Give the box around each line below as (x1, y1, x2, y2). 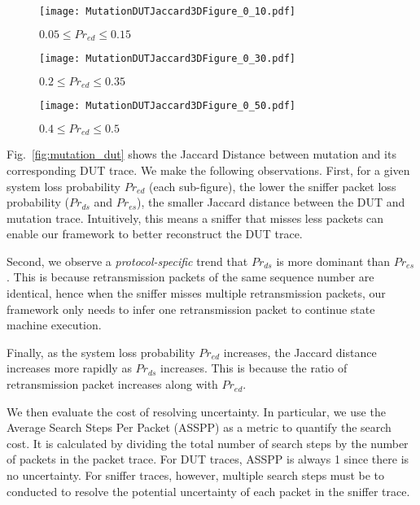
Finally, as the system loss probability (7, 343, 195, 360)
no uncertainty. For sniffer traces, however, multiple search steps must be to (7, 467, 385, 484)
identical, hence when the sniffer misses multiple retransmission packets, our (7, 285, 386, 302)
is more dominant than (276, 252, 391, 269)
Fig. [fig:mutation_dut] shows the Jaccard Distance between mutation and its (7, 146, 396, 163)
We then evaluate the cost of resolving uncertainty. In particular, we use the (7, 403, 386, 420)
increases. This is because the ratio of (160, 359, 348, 377)
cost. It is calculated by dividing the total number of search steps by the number (7, 434, 409, 451)
